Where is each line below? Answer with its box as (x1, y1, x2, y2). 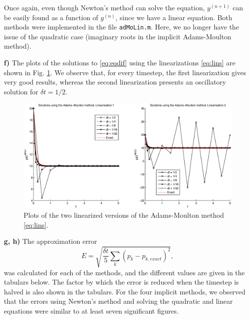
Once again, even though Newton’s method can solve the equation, (4, 2, 205, 12)
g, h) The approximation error (4, 236, 97, 246)
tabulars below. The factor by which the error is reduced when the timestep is (4, 277, 239, 287)
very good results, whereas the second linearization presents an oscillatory (4, 77, 226, 87)
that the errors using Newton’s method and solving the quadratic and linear (4, 296, 233, 306)
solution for (4, 86, 38, 96)
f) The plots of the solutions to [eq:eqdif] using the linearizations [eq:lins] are (4, 58, 236, 68)
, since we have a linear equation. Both (115, 12, 232, 22)
